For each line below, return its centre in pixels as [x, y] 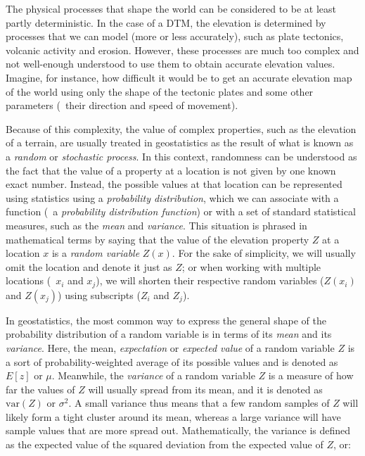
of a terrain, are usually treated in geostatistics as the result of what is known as [180, 142]
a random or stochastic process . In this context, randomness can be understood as [181, 156]
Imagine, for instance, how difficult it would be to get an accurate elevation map [179, 77]
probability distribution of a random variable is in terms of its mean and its [169, 334]
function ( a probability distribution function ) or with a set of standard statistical [181, 211]
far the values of [40, 389]
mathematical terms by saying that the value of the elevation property [158, 239]
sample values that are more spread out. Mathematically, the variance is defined [178, 430]
